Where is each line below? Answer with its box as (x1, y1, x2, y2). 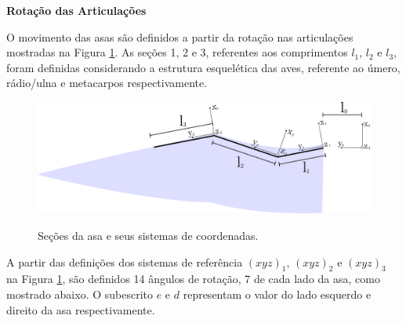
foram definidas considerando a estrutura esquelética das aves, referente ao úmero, (6, 59, 401, 75)
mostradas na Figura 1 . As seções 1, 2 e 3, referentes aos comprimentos (6, 44, 348, 60)
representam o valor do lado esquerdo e (183, 285, 372, 302)
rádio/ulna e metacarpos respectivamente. (6, 74, 208, 91)
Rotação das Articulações (6, 2, 147, 18)
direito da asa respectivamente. (6, 301, 155, 318)
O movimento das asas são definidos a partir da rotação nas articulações (6, 28, 353, 45)
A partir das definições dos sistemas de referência (6, 253, 243, 270)
